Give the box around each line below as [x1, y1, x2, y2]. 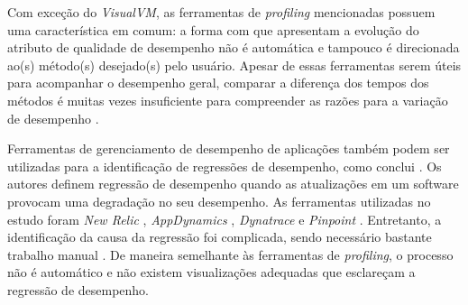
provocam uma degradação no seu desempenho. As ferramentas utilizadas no [7, 191, 431, 210]
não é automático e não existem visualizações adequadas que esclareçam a [7, 263, 416, 282]
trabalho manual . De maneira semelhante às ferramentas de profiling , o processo [7, 245, 454, 263]
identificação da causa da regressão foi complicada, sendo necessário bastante [7, 227, 432, 246]
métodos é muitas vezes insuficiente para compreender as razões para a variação [7, 90, 448, 109]
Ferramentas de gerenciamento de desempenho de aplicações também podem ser [7, 139, 450, 158]
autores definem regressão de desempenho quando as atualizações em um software [7, 174, 459, 193]
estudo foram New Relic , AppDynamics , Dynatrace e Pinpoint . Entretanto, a [7, 209, 442, 228]
